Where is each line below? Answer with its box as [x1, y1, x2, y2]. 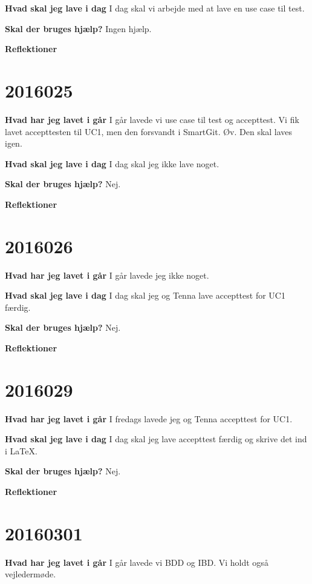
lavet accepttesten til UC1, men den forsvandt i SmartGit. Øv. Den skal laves [5, 125, 293, 138]
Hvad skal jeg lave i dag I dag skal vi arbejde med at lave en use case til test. [5, 2, 305, 14]
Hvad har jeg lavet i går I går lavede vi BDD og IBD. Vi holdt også [5, 556, 268, 568]
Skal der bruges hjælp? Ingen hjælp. [5, 22, 152, 35]
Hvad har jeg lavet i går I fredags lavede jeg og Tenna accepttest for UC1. [5, 412, 293, 425]
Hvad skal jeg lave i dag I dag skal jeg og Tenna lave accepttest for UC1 [5, 289, 285, 302]
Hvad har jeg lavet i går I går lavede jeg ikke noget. [5, 268, 209, 281]
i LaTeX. [5, 444, 37, 457]
